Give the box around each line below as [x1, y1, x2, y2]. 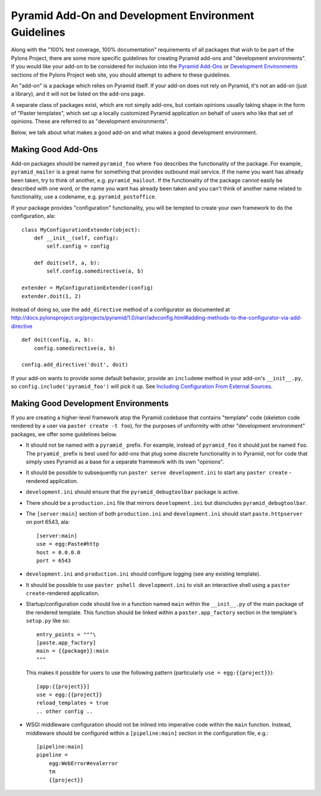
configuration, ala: [11, 213, 56, 220]
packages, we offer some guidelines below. [11, 431, 118, 438]
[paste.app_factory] [36, 639, 96, 646]
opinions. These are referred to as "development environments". [11, 118, 169, 125]
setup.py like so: [26, 617, 70, 624]
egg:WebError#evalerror [48, 760, 118, 766]
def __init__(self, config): [33, 235, 119, 241]
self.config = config [46, 243, 110, 249]
